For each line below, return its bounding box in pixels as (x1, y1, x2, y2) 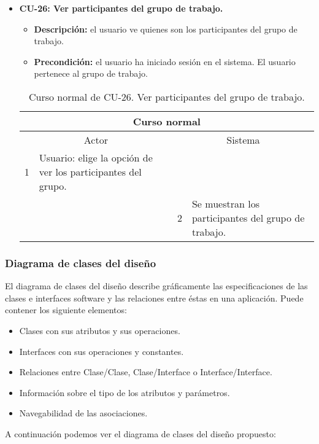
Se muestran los (191, 196, 259, 211)
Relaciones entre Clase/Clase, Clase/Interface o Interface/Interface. (19, 365, 272, 378)
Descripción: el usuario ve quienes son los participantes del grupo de (34, 22, 298, 35)
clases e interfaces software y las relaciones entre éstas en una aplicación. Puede (5, 291, 304, 304)
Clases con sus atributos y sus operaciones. (19, 324, 180, 337)
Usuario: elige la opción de (39, 150, 153, 165)
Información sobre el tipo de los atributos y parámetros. (19, 386, 230, 399)
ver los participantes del (39, 164, 142, 179)
